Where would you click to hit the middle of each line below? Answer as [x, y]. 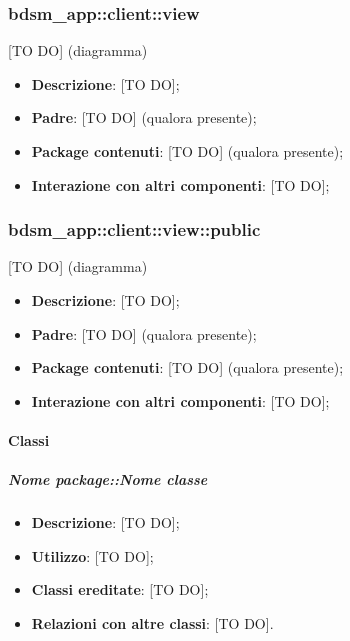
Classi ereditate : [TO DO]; [120, 589]
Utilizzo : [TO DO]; [92, 555]
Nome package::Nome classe [108, 479]
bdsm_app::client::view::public [134, 229]
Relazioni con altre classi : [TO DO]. [152, 622]
